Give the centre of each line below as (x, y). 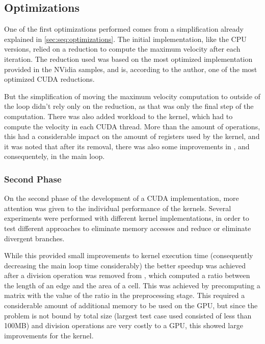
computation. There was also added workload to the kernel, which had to (118, 116)
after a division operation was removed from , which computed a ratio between (127, 275)
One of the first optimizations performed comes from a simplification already (124, 29)
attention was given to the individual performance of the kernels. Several (118, 208)
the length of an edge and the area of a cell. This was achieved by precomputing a (132, 285)
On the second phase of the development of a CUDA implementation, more (122, 198)
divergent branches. (34, 238)
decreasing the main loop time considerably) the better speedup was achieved (125, 265)
